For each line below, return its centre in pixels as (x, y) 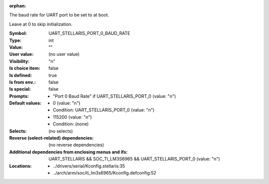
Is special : (20, 89)
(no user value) (64, 54)
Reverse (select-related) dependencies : (52, 138)
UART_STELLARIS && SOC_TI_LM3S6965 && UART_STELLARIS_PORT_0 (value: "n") (134, 159)
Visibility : (19, 61)
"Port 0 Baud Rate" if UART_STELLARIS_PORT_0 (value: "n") (115, 96)
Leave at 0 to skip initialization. (41, 24)
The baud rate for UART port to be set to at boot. (59, 15)
